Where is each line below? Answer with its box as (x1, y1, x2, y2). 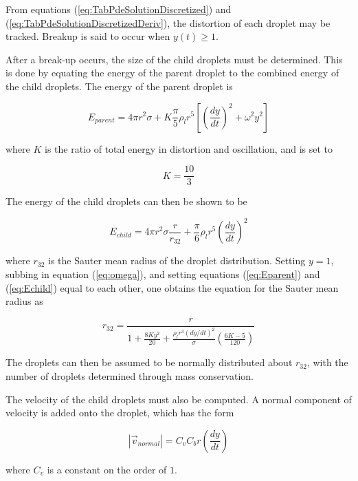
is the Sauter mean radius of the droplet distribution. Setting (48, 253, 306, 268)
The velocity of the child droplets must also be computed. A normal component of (5, 392, 352, 406)
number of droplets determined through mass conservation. (5, 368, 254, 383)
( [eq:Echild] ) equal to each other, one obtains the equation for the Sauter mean (5, 280, 339, 295)
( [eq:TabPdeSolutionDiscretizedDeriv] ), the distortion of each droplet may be (5, 15, 331, 30)
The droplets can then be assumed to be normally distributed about (5, 355, 293, 370)
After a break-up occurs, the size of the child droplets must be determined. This (5, 52, 343, 66)
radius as (5, 294, 43, 308)
